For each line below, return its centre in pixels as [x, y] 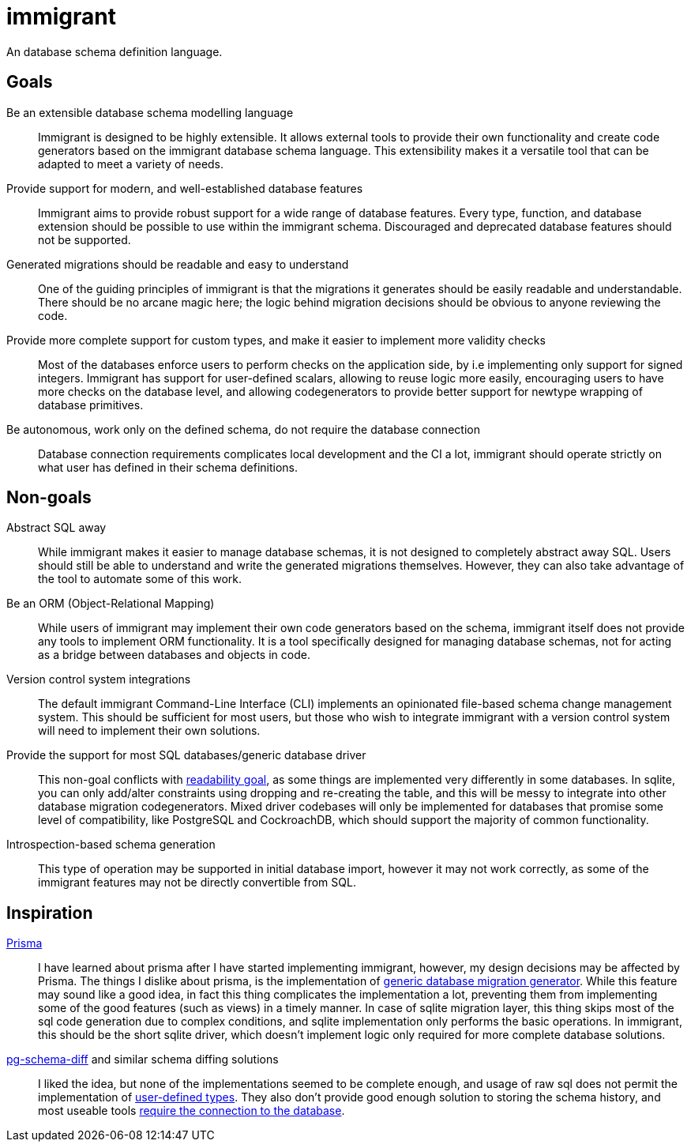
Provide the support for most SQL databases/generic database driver [186, 755]
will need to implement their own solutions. [149, 731]
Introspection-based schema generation [111, 845]
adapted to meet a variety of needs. [131, 164]
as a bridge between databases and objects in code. [174, 655]
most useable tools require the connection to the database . [192, 1111]
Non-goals [49, 498]
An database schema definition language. [115, 51]
